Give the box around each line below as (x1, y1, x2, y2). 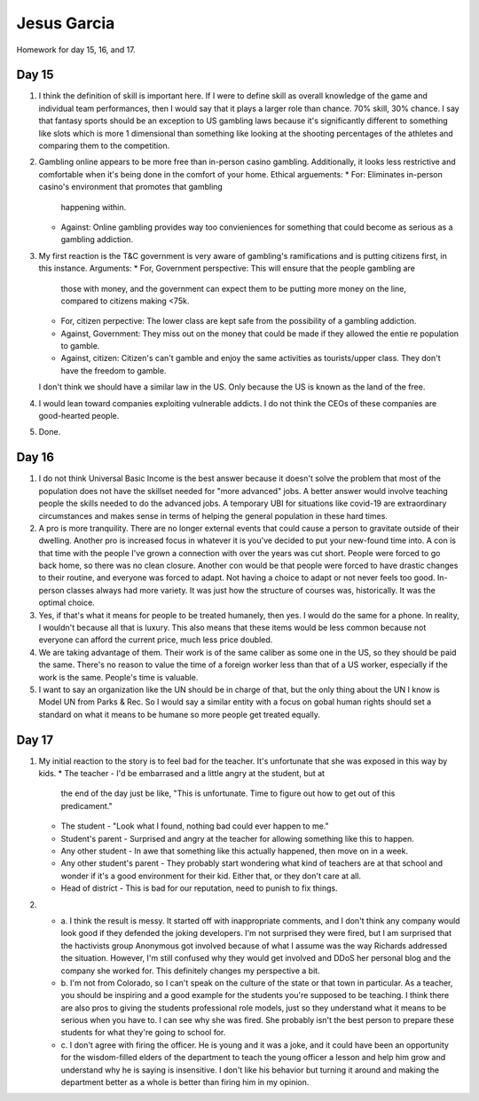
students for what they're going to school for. (60, 1027, 226, 1038)
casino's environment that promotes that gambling (38, 182, 224, 193)
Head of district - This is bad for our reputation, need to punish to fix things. (60, 883, 338, 893)
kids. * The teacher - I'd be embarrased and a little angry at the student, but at (38, 768, 326, 779)
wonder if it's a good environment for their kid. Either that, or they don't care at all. (60, 870, 362, 881)
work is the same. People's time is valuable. (38, 672, 199, 682)
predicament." (60, 800, 113, 811)
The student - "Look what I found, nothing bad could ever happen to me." (60, 821, 329, 831)
